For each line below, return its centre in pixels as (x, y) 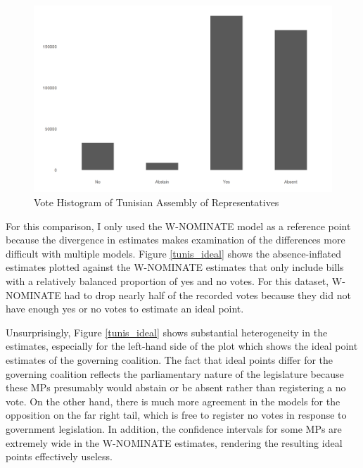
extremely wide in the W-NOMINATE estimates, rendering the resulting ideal (174, 442)
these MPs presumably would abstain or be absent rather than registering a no (176, 387)
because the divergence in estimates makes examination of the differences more (176, 240)
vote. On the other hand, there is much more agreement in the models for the (173, 401)
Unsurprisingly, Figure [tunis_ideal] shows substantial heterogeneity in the (167, 332)
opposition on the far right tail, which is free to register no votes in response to (176, 415)
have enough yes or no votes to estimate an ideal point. (125, 309)
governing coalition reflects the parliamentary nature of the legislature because (175, 373)
